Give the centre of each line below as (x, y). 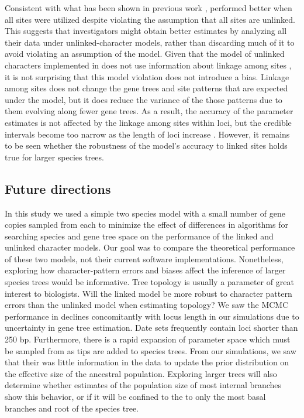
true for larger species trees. (54, 157)
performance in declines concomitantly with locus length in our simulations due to (152, 316)
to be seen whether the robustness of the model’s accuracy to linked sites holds (146, 145)
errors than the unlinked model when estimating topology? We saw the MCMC (147, 305)
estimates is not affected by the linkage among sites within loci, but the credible (148, 122)
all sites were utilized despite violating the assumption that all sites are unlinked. (150, 19)
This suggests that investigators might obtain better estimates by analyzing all (146, 31)
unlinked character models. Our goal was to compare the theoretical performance (150, 247)
